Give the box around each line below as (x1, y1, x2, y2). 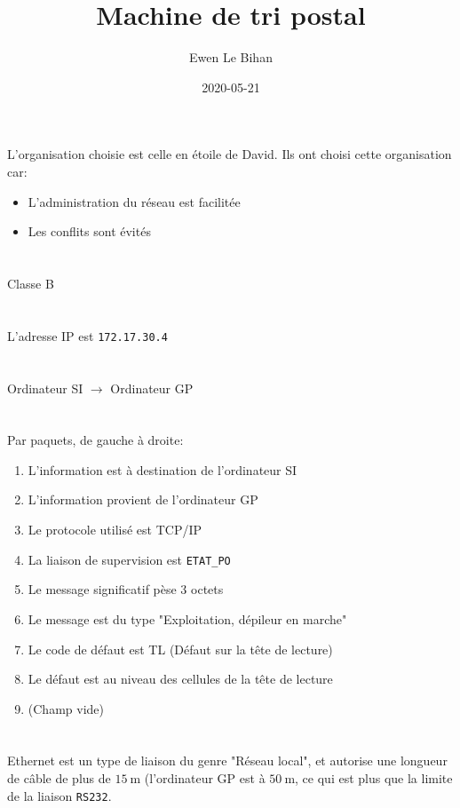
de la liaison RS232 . (7, 786, 112, 804)
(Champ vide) (28, 699, 104, 717)
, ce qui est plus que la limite (295, 769, 453, 788)
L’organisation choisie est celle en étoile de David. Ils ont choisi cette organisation (7, 145, 452, 163)
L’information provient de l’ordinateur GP (28, 490, 258, 509)
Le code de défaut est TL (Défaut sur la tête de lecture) (28, 639, 333, 658)
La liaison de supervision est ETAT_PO (28, 550, 231, 568)
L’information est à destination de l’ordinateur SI (28, 460, 297, 479)
